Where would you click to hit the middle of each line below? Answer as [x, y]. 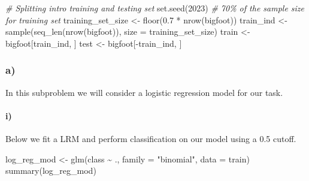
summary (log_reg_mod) [51, 171]
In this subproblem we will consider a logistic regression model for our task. [144, 92]
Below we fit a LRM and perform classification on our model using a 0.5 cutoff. [151, 138]
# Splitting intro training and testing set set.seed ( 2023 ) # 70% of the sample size [155, 8]
